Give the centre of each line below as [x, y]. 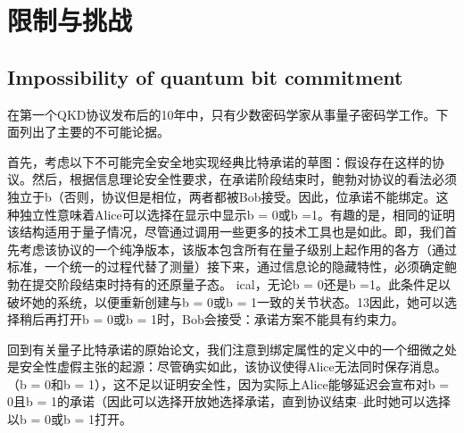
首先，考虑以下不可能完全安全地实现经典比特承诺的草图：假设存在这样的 [220, 161]
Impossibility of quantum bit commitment [205, 76]
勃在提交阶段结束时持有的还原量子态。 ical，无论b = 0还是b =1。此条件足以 [229, 283]
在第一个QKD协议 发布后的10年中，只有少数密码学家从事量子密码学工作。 [222, 114]
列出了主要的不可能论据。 [94, 132]
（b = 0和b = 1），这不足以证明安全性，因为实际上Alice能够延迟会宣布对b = [228, 383]
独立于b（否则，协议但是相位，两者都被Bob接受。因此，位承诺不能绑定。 [222, 196]
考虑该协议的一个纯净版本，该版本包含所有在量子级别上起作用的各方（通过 [238, 249]
